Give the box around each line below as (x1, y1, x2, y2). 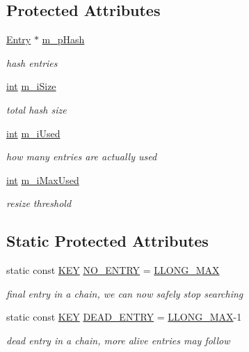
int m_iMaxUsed (6, 172, 79, 187)
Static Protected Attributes (6, 230, 209, 252)
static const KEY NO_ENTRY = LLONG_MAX (6, 263, 220, 277)
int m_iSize (6, 79, 56, 93)
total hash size (6, 102, 67, 116)
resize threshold (6, 196, 72, 211)
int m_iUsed (6, 125, 61, 140)
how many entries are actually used (6, 149, 157, 164)
